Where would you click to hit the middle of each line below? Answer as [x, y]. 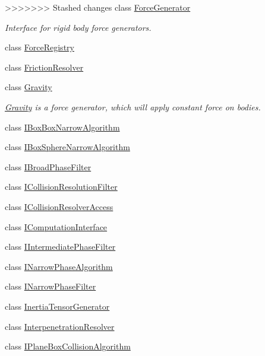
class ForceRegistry [40, 47]
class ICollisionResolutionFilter [61, 187]
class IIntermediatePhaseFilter [60, 247]
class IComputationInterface [56, 226]
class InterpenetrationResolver [60, 326]
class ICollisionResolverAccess [59, 206]
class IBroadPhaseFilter [48, 166]
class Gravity [29, 87]
